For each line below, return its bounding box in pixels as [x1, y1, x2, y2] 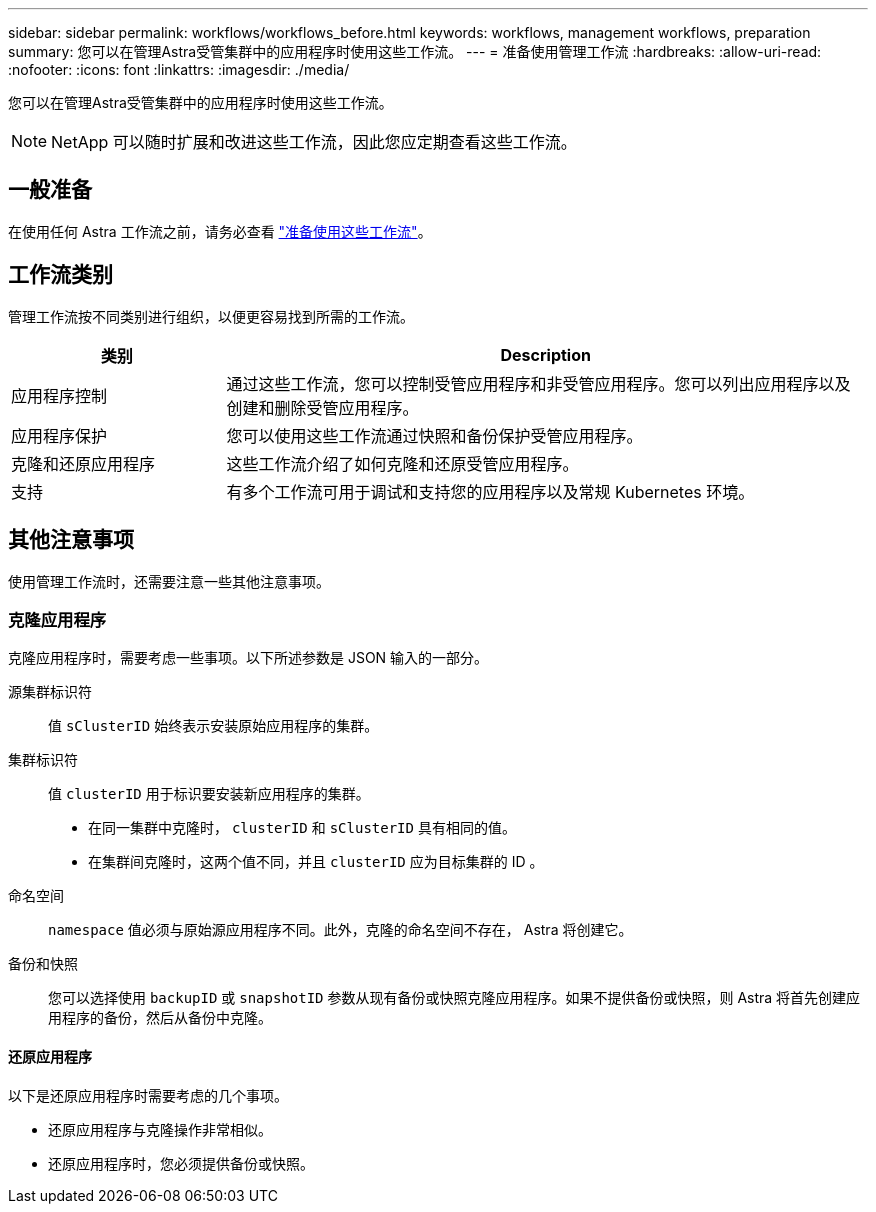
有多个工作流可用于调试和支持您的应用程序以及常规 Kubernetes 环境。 [226, 481, 755, 502]
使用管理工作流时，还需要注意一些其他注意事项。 [8, 572, 330, 590]
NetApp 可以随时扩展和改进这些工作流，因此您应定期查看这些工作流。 [51, 132, 577, 152]
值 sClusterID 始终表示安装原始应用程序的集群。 [48, 717, 379, 735]
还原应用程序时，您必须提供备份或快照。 [48, 1154, 314, 1172]
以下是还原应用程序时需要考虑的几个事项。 [8, 1086, 288, 1104]
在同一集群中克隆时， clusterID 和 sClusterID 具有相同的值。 [88, 819, 516, 837]
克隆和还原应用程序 [11, 453, 156, 474]
